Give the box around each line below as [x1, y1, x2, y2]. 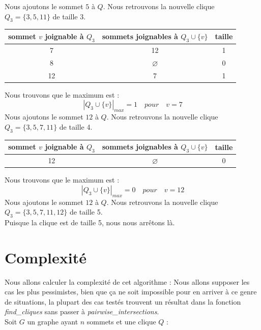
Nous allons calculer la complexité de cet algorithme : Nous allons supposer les [5, 276, 250, 287]
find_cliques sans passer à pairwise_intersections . [5, 306, 159, 317]
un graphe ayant [27, 316, 78, 327]
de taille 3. [52, 11, 86, 21]
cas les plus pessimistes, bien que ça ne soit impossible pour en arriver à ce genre [5, 286, 257, 297]
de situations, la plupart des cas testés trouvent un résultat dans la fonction [5, 296, 241, 307]
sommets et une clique [86, 316, 156, 327]
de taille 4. [59, 121, 93, 132]
